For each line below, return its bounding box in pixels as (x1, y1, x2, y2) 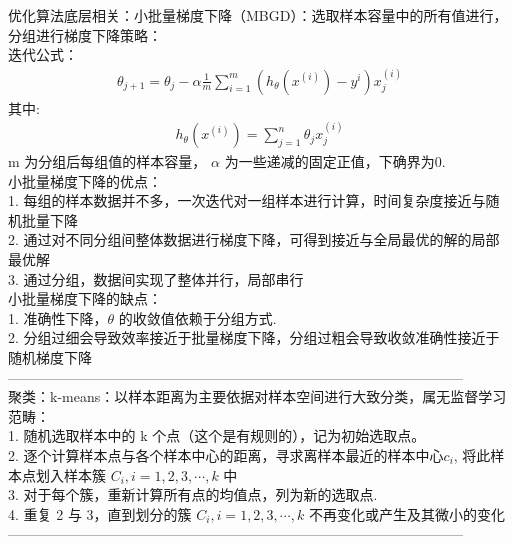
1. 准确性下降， (8, 307, 108, 328)
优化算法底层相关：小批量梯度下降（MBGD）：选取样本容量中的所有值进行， (8, 5, 508, 25)
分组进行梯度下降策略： (8, 24, 162, 45)
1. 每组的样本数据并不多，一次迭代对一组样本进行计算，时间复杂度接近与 (8, 190, 486, 211)
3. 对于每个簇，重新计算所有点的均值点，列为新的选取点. (8, 484, 378, 505)
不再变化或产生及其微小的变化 (308, 503, 505, 524)
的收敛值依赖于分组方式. (118, 307, 277, 328)
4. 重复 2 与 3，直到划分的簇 (8, 503, 192, 524)
